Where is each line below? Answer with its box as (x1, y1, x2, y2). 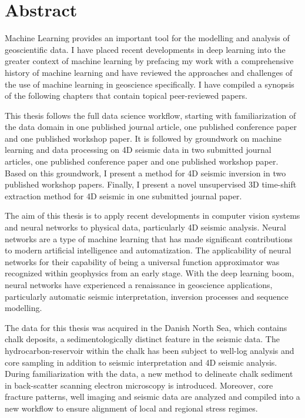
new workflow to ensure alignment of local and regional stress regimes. (5, 402, 258, 414)
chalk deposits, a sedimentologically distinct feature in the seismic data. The (5, 333, 280, 345)
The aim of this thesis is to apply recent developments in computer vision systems (5, 209, 300, 222)
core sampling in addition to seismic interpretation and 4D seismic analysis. (5, 356, 277, 368)
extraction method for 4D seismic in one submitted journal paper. (5, 189, 242, 202)
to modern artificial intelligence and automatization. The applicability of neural (5, 244, 291, 256)
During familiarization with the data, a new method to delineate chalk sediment (5, 367, 293, 380)
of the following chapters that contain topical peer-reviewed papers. (5, 89, 247, 102)
